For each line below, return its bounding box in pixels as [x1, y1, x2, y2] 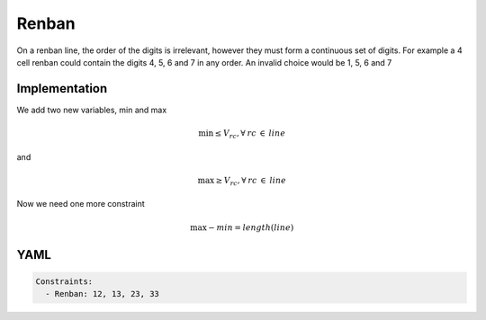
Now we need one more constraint [16, 199, 146, 209]
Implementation [16, 81, 108, 96]
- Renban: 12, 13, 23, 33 [45, 289, 159, 299]
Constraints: [35, 276, 94, 287]
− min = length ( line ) [208, 222, 294, 233]
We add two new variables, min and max [16, 104, 167, 115]
